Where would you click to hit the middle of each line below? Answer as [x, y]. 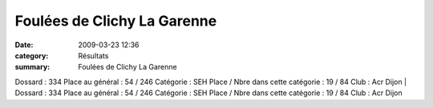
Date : [24, 45]
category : [32, 55]
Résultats [93, 55]
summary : [32, 67]
